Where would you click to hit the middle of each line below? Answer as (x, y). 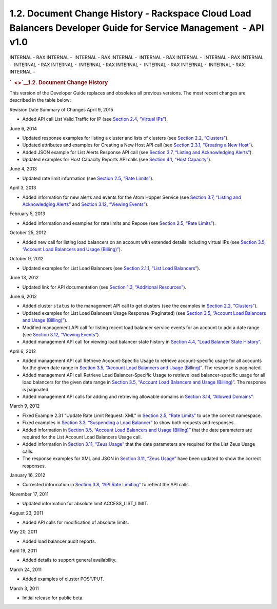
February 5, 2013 (27, 214)
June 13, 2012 (24, 278)
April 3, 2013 (23, 188)
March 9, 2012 (25, 406)
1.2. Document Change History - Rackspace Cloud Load (130, 13)
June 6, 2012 (23, 296)
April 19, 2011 (23, 551)
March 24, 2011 (26, 569)
